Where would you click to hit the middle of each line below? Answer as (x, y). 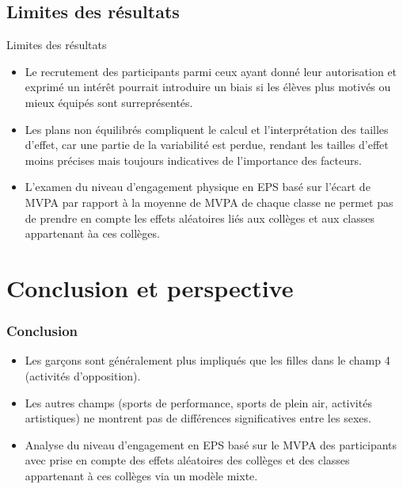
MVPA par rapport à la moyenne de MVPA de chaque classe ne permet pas (209, 202)
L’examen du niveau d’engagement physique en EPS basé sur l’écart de (198, 187)
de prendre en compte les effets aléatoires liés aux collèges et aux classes (200, 218)
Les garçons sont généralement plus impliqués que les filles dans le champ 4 (207, 360)
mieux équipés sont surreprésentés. (109, 102)
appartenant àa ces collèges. (92, 233)
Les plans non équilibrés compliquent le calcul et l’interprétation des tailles (207, 129)
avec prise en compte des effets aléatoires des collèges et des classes (187, 460)
